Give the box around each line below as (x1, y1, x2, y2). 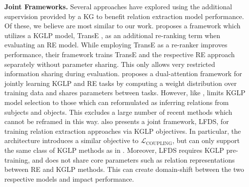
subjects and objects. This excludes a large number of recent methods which (4, 106, 232, 117)
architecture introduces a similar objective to (4, 135, 139, 145)
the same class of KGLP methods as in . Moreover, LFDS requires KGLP (4, 145, 224, 155)
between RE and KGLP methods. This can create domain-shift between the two (4, 164, 244, 174)
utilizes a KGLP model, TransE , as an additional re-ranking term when (4, 30, 221, 40)
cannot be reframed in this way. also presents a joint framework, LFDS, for (4, 116, 229, 126)
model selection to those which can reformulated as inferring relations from (4, 97, 229, 107)
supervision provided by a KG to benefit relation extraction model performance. (4, 11, 244, 21)
